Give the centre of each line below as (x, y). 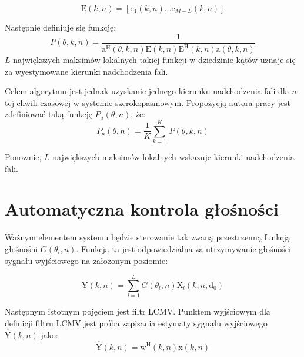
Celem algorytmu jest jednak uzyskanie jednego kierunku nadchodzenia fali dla (147, 91)
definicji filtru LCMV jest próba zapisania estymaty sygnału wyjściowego (136, 323)
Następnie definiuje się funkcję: (61, 27)
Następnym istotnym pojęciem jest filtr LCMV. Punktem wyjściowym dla (138, 311)
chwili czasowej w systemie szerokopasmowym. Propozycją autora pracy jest (154, 102)
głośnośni (21, 249)
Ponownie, (23, 157)
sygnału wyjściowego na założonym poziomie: (86, 260)
